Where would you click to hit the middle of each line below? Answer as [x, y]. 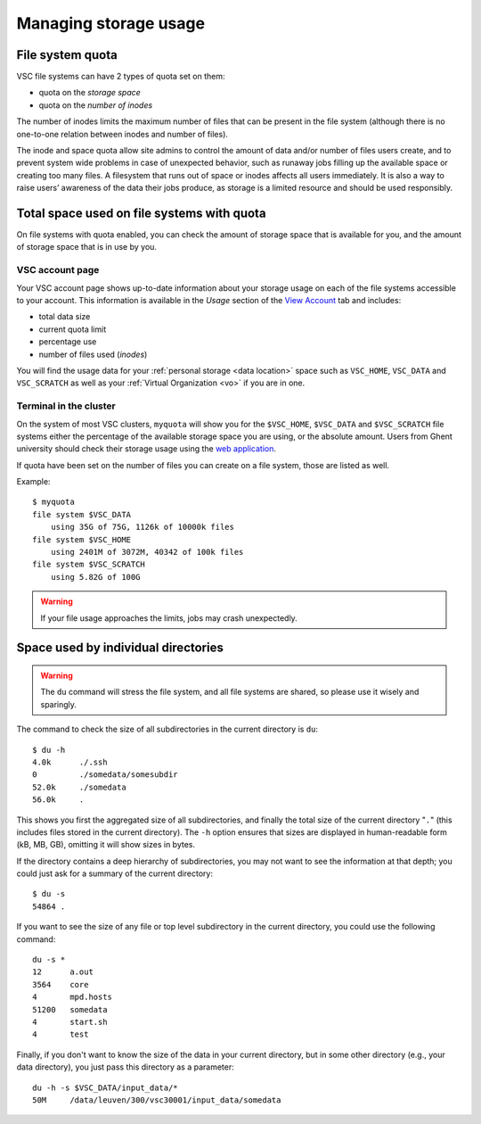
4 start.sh [70, 1022]
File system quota [67, 55]
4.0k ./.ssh [70, 762]
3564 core [61, 984]
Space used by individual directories [120, 648]
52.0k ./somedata [79, 787]
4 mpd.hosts [73, 997]
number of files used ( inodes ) [93, 354]
